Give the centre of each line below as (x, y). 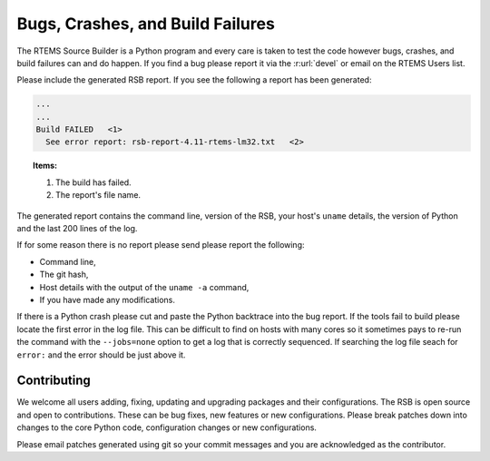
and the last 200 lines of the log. (77, 229)
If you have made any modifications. (108, 299)
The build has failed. (93, 182)
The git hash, (64, 275)
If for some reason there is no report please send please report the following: (161, 245)
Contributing (54, 381)
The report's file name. (98, 195)
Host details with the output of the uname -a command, (144, 287)
